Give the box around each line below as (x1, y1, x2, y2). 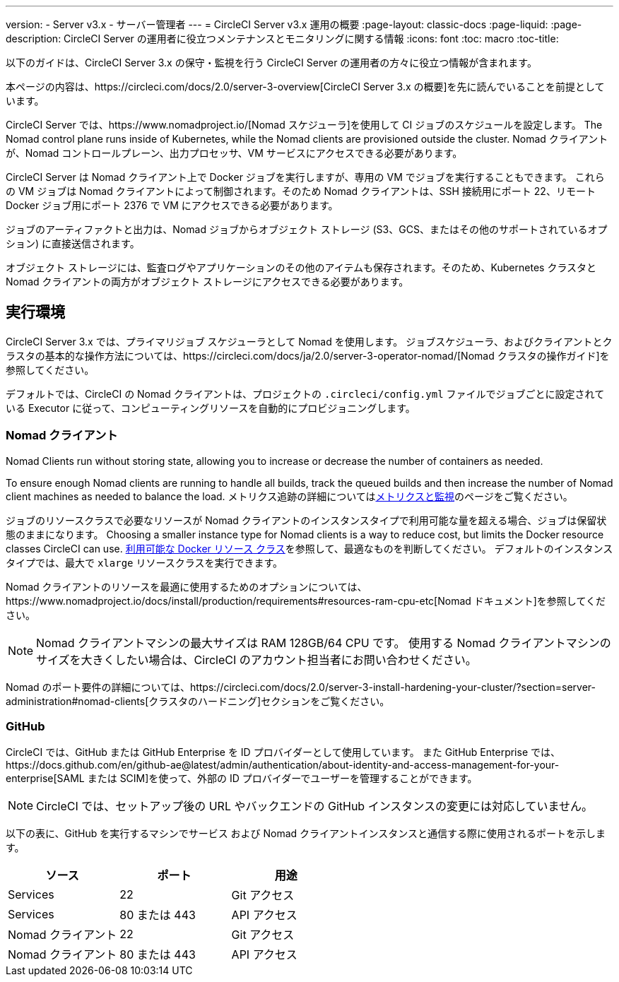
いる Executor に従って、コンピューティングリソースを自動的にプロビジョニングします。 (6, 401, 415, 414)
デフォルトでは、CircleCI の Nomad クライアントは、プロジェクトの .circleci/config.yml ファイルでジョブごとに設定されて (6, 387, 605, 400)
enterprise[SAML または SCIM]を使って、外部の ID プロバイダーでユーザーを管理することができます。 (6, 772, 478, 785)
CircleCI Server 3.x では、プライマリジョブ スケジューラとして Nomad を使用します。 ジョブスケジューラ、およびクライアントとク (6, 335, 613, 348)
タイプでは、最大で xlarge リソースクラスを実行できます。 (6, 556, 283, 569)
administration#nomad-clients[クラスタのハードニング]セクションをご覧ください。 (6, 694, 390, 707)
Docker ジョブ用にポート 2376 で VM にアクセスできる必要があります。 (6, 199, 338, 211)
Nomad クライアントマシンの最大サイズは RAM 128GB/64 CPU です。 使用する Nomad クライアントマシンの (36, 635, 611, 650)
